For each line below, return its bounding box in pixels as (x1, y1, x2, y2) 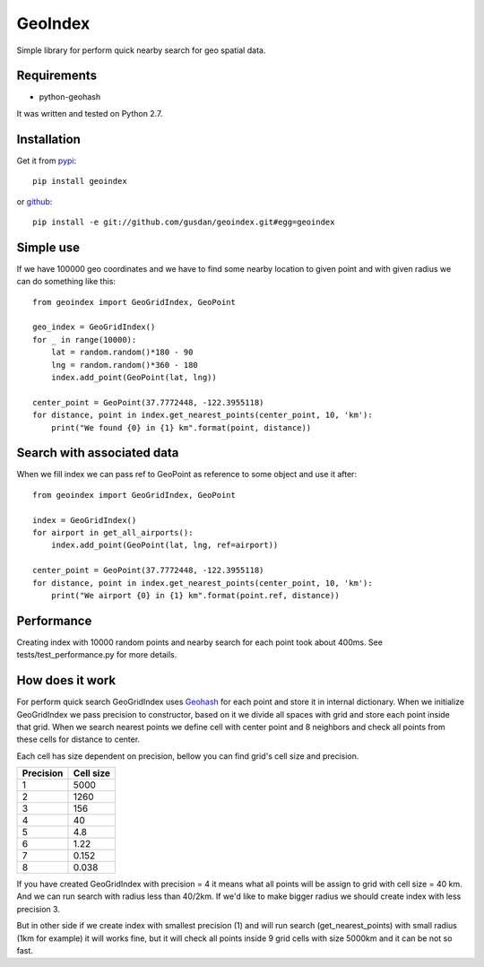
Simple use (16, 240, 81, 255)
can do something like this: (16, 276, 117, 287)
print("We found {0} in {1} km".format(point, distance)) (50, 423, 312, 432)
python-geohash (39, 91, 101, 102)
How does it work (16, 673, 117, 688)
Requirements (16, 68, 98, 83)
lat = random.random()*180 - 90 (50, 347, 194, 358)
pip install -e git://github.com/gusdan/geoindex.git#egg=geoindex (32, 216, 335, 227)
